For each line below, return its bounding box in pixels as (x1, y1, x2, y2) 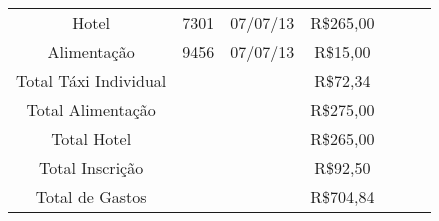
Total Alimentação (26, 98, 156, 121)
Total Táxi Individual (16, 69, 167, 92)
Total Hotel (51, 127, 132, 150)
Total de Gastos (35, 185, 147, 208)
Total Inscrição (39, 156, 144, 179)
